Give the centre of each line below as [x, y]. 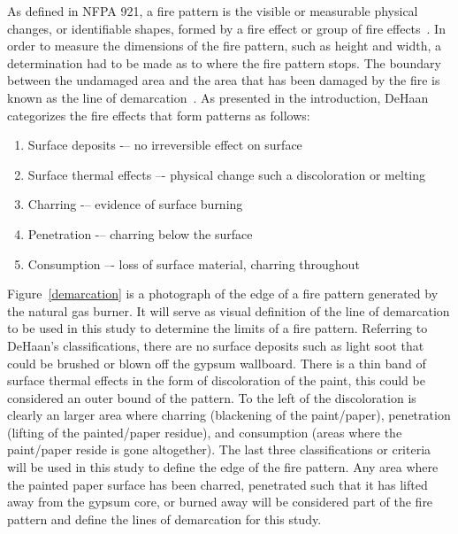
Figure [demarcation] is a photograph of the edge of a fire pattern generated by [223, 294]
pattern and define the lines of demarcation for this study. [164, 519]
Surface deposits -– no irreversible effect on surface [165, 145]
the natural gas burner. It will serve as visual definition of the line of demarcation [229, 310]
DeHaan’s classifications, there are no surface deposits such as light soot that [216, 345]
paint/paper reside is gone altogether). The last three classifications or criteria [219, 449]
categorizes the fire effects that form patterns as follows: [159, 115]
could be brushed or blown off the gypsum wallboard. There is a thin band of [217, 363]
